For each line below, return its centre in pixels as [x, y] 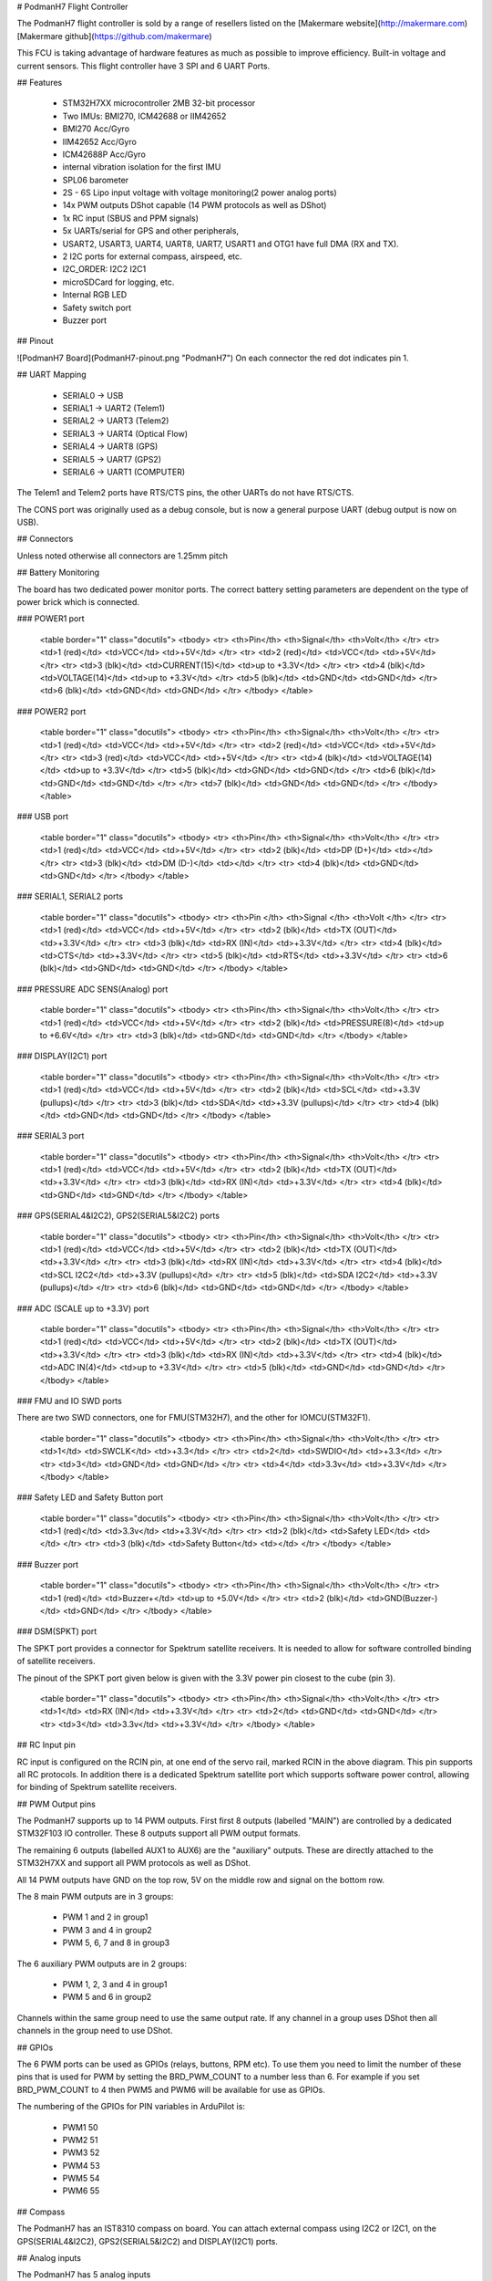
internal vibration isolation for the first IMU [142, 167]
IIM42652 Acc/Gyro [99, 141]
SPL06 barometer [96, 180]
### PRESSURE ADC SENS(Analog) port [92, 989]
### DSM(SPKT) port [57, 1631]
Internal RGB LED [95, 295]
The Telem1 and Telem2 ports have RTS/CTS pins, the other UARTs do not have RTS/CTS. [185, 493]
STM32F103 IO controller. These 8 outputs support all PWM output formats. [159, 1833]
